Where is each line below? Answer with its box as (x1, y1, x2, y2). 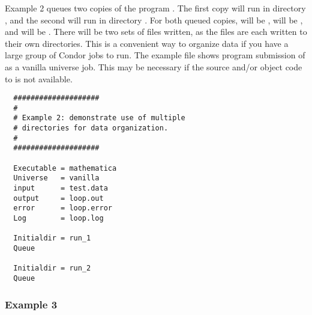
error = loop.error (13, 204, 112, 213)
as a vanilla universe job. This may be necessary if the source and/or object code (5, 60, 302, 73)
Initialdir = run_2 (13, 264, 91, 273)
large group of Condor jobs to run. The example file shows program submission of (5, 49, 305, 61)
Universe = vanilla (13, 174, 100, 183)
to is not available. (5, 72, 73, 85)
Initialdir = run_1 (13, 234, 91, 243)
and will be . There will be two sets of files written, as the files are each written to (5, 25, 307, 38)
